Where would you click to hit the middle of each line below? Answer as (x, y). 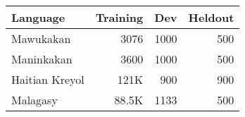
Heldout (211, 17)
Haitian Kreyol (48, 79)
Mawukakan (41, 38)
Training (119, 17)
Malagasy (34, 100)
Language (38, 17)
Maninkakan (42, 59)
